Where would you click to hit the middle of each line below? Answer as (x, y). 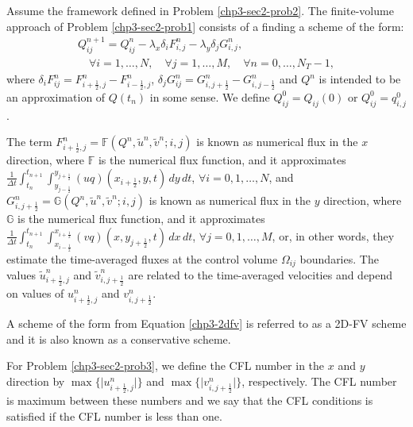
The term (29, 142)
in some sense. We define (210, 96)
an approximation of (56, 96)
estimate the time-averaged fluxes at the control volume (142, 258)
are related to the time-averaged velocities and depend (261, 275)
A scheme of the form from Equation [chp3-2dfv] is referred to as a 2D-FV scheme (206, 323)
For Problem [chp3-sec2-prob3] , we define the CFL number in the (166, 365)
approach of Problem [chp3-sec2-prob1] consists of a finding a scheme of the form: (205, 26)
